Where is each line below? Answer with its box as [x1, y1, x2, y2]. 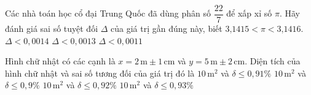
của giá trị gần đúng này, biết [111, 22, 222, 35]
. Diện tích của [245, 55, 301, 67]
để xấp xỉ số [226, 7, 272, 20]
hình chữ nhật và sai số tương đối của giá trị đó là [5, 66, 195, 79]
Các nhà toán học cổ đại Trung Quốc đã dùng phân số [5, 7, 211, 20]
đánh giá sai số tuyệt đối [5, 22, 98, 35]
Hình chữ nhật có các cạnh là [5, 55, 116, 67]
